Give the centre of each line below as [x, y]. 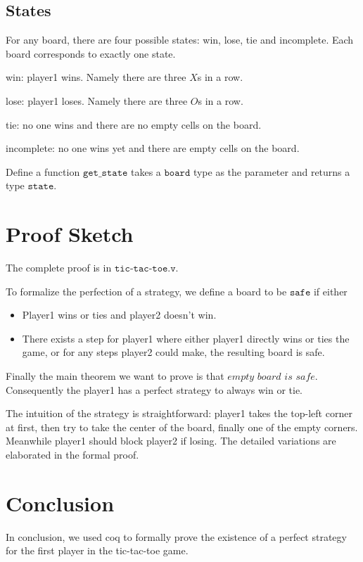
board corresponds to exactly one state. [91, 53]
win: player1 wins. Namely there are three [96, 77]
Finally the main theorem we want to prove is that [115, 376]
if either [330, 291]
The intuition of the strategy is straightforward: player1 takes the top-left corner [179, 413]
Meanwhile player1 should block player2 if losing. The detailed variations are [171, 441]
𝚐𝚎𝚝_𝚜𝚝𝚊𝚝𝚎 [105, 173]
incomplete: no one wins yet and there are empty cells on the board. [153, 148]
